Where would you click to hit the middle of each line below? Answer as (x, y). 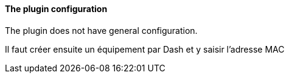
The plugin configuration (56, 9)
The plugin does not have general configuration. (101, 30)
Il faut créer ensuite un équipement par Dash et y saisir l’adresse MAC (145, 49)
